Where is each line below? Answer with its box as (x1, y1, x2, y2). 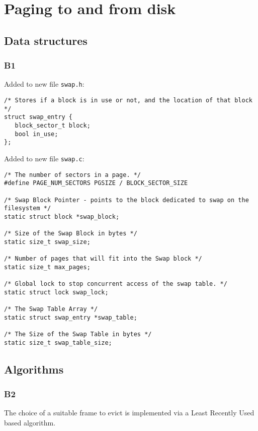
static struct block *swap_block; (4, 213, 120, 220)
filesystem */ (4, 205, 51, 212)
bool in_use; (15, 130, 58, 138)
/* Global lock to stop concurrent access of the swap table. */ (4, 280, 227, 288)
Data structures (4, 32, 88, 48)
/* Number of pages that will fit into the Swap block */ (4, 255, 202, 263)
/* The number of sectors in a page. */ (4, 171, 141, 178)
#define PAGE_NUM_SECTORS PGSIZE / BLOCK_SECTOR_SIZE (4, 179, 188, 187)
